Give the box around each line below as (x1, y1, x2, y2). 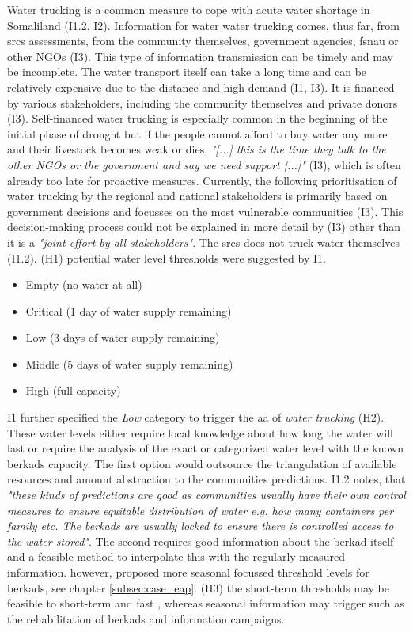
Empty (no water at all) (25, 276, 142, 293)
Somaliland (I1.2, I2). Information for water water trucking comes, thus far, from (7, 17, 400, 33)
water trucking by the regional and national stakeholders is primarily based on (7, 187, 388, 204)
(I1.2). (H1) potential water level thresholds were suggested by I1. (7, 249, 326, 266)
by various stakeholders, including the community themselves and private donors (7, 94, 398, 111)
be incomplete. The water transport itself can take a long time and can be (7, 63, 367, 80)
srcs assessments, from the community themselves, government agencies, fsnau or (7, 32, 399, 49)
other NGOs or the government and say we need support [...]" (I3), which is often (7, 156, 401, 172)
